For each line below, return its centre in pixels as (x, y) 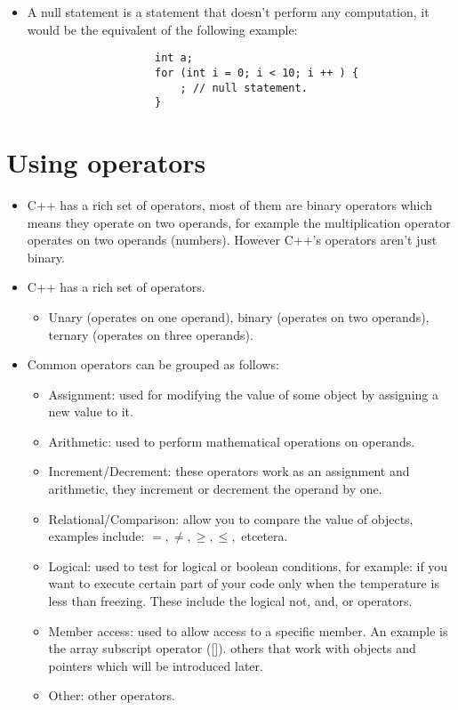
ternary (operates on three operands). (151, 334)
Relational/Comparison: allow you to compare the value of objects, (231, 518)
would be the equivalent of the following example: (162, 29)
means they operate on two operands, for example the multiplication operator (239, 222)
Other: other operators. (112, 695)
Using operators (106, 162)
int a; (173, 58)
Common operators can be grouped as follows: (153, 364)
